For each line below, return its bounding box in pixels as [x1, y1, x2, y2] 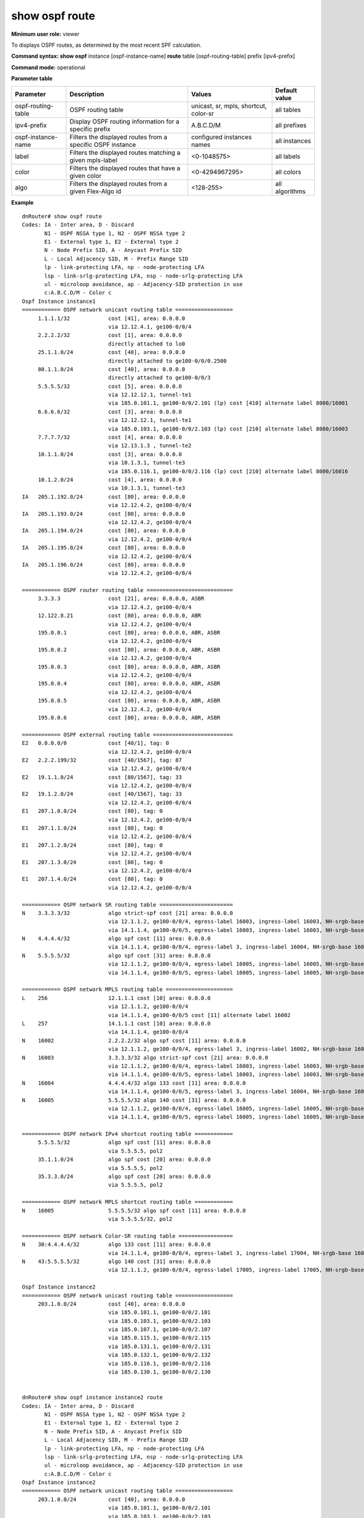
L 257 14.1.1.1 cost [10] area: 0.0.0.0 [22, 1020, 211, 1027]
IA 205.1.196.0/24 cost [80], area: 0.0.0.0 [22, 561, 185, 568]
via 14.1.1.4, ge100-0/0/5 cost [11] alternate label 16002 [108, 1012, 291, 1018]
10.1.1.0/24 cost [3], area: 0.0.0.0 [38, 451, 182, 458]
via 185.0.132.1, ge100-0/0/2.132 [108, 1352, 211, 1358]
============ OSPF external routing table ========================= [22, 731, 234, 738]
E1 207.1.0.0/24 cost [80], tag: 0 [22, 808, 163, 815]
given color [69, 171, 102, 180]
